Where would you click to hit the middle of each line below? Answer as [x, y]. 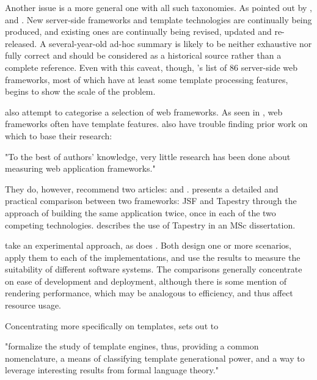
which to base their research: [59, 135]
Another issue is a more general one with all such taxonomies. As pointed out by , [159, 7]
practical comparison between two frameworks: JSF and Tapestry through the [151, 201]
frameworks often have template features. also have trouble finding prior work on [156, 124]
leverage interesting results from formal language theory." [112, 370]
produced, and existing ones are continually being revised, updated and [138, 31]
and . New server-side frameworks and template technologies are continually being [158, 19]
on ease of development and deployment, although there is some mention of [146, 281]
